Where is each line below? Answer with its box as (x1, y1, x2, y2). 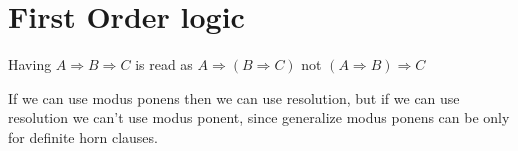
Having (8, 54, 52, 75)
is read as (135, 54, 193, 75)
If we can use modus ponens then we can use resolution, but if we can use (8, 87, 460, 108)
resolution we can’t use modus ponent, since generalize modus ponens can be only (8, 107, 510, 128)
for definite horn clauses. (8, 126, 158, 147)
